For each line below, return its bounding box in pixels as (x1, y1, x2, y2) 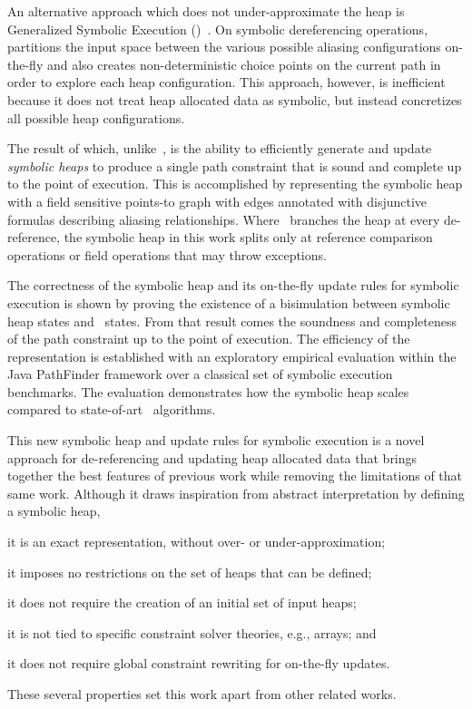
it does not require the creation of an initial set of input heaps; (7, 593, 357, 612)
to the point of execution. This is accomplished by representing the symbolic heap (7, 174, 463, 193)
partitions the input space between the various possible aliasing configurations (7, 37, 441, 56)
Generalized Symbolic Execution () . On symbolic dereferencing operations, (7, 19, 428, 38)
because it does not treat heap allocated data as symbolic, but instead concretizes (7, 90, 462, 109)
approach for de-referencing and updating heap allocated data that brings (7, 448, 418, 467)
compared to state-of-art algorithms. (7, 400, 216, 419)
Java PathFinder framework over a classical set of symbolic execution (7, 364, 393, 384)
